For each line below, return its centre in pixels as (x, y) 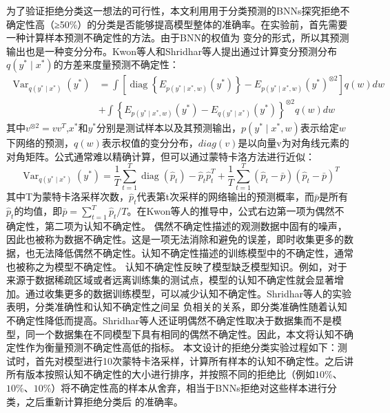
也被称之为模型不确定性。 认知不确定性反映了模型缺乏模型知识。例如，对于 (177, 266)
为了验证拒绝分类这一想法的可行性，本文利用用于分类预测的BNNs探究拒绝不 (178, 10)
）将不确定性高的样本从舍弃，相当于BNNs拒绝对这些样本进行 (189, 387)
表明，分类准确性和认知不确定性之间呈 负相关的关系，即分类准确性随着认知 (177, 307)
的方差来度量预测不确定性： (116, 64)
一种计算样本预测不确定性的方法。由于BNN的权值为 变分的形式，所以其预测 (178, 38)
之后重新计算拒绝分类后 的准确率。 (104, 401)
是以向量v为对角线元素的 (294, 142)
